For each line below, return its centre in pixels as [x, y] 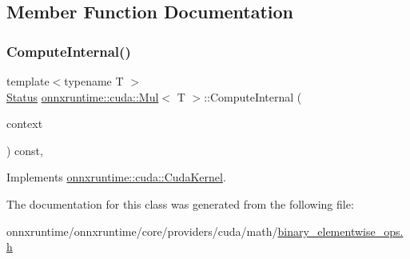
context [25, 124]
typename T [94, 81]
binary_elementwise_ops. [340, 231]
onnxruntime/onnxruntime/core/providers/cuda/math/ [142, 231]
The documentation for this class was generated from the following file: [180, 203]
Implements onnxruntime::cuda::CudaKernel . [116, 177]
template [28, 81]
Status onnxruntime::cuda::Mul [83, 96]
